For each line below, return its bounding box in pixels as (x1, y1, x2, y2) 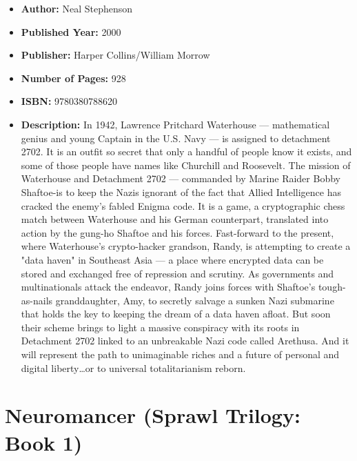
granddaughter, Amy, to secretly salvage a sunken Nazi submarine (55, 293, 334, 307)
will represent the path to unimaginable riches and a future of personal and (21, 347, 340, 362)
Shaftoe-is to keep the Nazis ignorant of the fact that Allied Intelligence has (21, 184, 341, 199)
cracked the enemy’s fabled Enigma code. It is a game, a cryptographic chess (21, 198, 345, 213)
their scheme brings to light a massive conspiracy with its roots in (21, 320, 300, 334)
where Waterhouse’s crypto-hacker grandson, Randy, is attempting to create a (21, 239, 351, 253)
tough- (318, 279, 346, 294)
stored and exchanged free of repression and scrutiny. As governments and (21, 266, 334, 280)
